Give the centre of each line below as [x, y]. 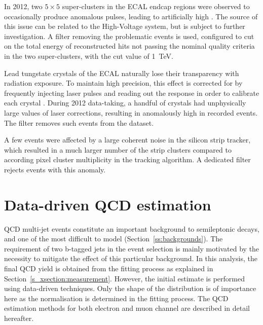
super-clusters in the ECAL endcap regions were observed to [156, 6]
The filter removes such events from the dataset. [79, 122]
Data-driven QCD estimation [108, 204]
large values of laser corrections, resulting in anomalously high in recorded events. [131, 112]
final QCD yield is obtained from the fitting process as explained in [109, 268]
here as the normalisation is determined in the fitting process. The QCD [116, 298]
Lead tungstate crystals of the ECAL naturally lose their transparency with [122, 73]
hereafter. [19, 318]
